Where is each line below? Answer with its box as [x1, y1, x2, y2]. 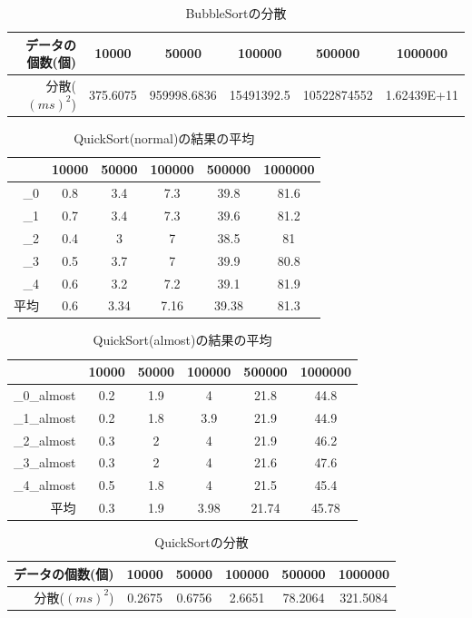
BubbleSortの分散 [185, 4, 287, 22]
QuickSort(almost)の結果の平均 [93, 330, 272, 349]
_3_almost [14, 453, 76, 472]
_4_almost [14, 476, 76, 495]
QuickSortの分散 [154, 533, 249, 552]
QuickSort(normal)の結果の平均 [74, 128, 255, 147]
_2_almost [14, 430, 76, 449]
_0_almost [14, 385, 76, 404]
